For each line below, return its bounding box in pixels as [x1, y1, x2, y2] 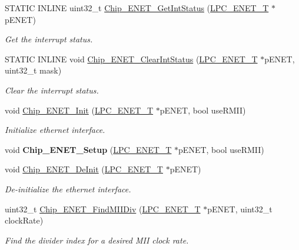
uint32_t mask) [5, 64, 62, 76]
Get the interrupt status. [5, 33, 93, 45]
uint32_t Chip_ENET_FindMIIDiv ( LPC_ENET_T [5, 202, 201, 215]
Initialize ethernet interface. [5, 124, 105, 136]
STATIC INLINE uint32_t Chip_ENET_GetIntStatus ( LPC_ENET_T [5, 2, 269, 14]
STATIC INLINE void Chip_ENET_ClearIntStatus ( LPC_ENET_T [5, 52, 258, 65]
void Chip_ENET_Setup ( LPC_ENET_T [5, 143, 172, 155]
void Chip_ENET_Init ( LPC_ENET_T [5, 104, 154, 116]
